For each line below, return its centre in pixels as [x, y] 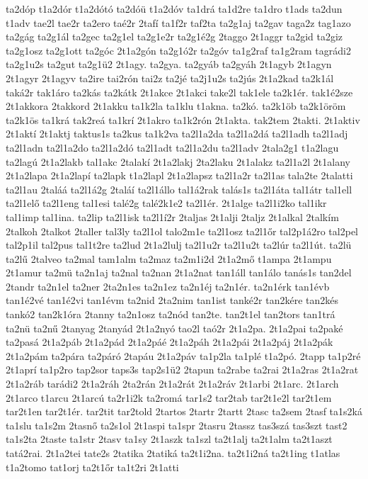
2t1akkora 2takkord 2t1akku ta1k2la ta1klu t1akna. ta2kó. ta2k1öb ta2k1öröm [176, 106]
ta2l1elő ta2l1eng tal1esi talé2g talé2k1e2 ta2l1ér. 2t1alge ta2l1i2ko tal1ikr [166, 203]
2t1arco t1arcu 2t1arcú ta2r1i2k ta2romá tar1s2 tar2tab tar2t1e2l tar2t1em [169, 397]
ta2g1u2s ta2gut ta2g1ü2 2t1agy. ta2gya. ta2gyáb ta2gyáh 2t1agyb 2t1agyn [169, 64]
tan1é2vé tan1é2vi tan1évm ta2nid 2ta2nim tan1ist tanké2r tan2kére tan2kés [172, 300]
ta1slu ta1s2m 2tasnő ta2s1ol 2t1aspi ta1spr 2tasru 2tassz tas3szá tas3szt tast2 [177, 425]
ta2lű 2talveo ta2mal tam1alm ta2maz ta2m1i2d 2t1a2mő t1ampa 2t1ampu [169, 258]
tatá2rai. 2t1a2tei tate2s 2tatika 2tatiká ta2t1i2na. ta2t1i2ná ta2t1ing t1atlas [173, 453]
